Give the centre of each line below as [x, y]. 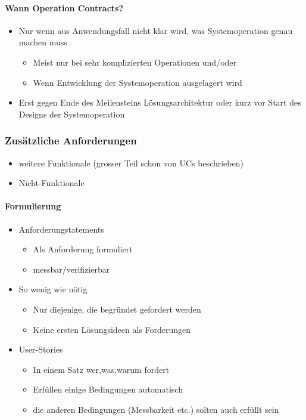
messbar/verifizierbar [71, 269]
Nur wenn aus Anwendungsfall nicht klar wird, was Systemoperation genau [156, 30]
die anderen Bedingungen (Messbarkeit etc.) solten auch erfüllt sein [156, 409]
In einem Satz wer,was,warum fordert [101, 369]
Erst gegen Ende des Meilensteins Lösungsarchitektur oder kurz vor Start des [160, 102]
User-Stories [41, 349]
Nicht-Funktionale [51, 183]
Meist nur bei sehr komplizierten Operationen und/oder [135, 62]
